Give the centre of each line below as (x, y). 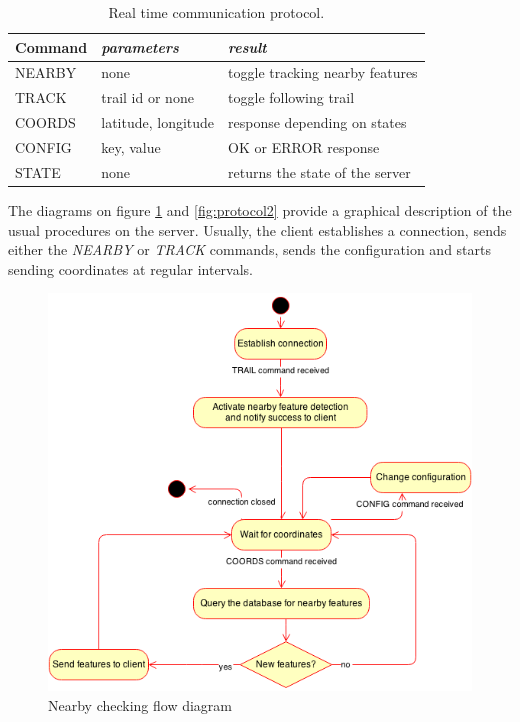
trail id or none (147, 97)
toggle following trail (291, 97)
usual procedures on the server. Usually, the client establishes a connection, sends (257, 229)
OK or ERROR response (304, 146)
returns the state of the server (319, 171)
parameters (140, 46)
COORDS (45, 122)
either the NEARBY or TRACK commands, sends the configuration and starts (250, 249)
